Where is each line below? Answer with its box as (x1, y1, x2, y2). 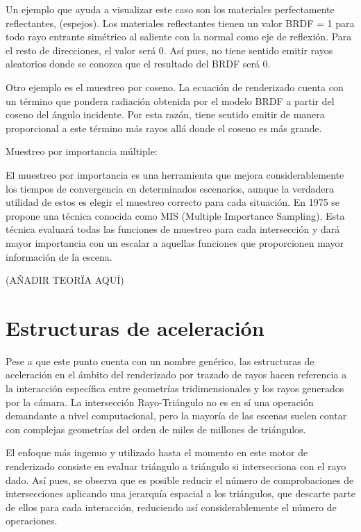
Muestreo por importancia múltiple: (6, 144, 158, 159)
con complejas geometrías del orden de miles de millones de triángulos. (6, 421, 306, 436)
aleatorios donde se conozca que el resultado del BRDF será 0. (6, 56, 271, 71)
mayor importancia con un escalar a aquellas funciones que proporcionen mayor (6, 235, 344, 250)
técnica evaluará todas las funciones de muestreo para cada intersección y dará (6, 222, 340, 236)
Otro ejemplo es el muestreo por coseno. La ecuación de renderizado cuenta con (6, 79, 344, 94)
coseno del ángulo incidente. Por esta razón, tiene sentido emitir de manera (6, 107, 325, 122)
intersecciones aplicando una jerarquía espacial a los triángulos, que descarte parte (6, 486, 355, 501)
